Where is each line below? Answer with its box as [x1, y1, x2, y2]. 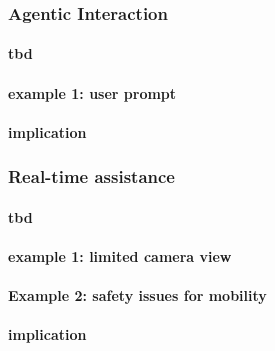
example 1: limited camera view [8, 246, 232, 267]
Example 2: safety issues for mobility [8, 285, 267, 306]
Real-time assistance [8, 164, 175, 189]
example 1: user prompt [8, 82, 177, 103]
